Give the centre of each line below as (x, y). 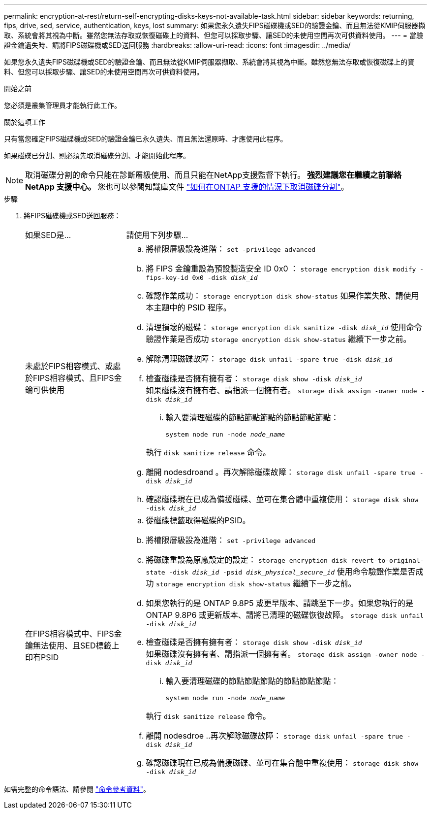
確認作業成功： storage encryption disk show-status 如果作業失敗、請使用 (282, 296)
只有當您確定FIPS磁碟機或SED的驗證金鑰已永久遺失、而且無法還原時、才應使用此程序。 (146, 139)
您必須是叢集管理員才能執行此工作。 (62, 105)
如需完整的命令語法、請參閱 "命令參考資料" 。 (77, 789)
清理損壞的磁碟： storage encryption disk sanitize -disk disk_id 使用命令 (284, 327)
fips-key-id (167, 278)
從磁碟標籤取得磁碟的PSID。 (198, 520)
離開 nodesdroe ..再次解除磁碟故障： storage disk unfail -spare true (274, 736)
